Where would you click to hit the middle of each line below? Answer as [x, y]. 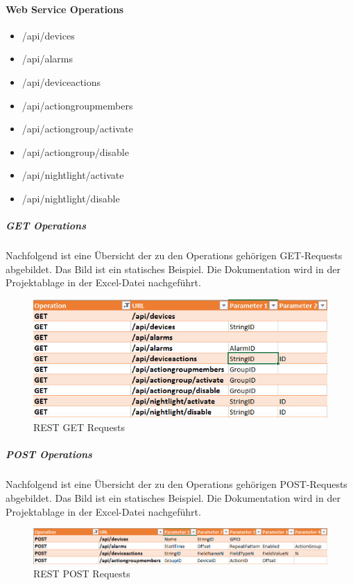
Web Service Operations [65, 9]
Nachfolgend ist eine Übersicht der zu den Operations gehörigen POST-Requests [176, 484]
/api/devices [48, 35]
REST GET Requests [79, 427]
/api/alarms [48, 59]
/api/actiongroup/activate [77, 129]
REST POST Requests [82, 574]
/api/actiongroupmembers [77, 105]
